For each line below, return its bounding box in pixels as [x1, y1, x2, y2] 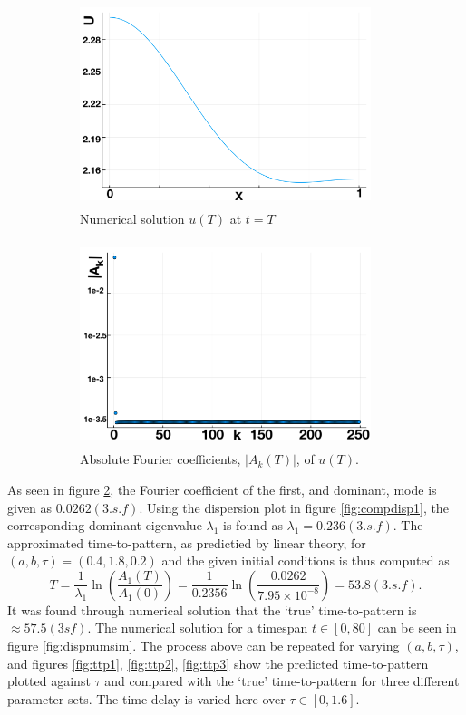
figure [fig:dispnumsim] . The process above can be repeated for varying [7, 636, 400, 655]
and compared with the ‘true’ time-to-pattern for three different [104, 672, 460, 691]
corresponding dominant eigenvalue [7, 516, 202, 535]
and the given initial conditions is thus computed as [161, 551, 450, 570]
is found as [223, 516, 283, 535]
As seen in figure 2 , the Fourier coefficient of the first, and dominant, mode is [7, 479, 437, 498]
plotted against [7, 672, 91, 691]
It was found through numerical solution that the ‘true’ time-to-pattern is [7, 600, 417, 619]
